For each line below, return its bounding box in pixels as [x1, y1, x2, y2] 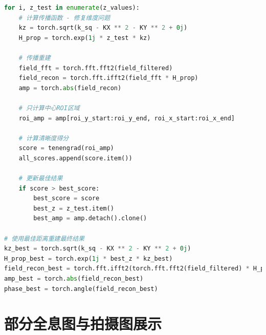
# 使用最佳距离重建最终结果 [4, 235, 85, 242]
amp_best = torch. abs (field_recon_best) [4, 275, 144, 283]
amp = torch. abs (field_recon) [18, 84, 122, 92]
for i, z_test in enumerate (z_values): [4, 4, 140, 11]
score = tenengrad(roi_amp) [18, 144, 114, 152]
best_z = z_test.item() [33, 204, 114, 212]
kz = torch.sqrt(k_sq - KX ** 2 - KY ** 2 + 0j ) [18, 24, 188, 32]
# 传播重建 [18, 54, 51, 61]
